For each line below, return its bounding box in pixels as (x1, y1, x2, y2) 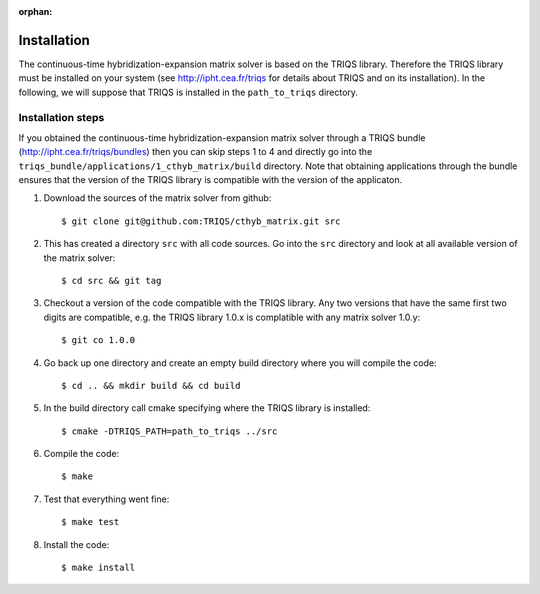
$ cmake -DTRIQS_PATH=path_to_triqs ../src (61, 425, 278, 437)
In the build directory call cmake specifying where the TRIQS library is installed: (43, 402, 371, 414)
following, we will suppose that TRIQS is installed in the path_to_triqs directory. (18, 86, 359, 98)
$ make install (61, 562, 136, 574)
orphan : (18, 6, 53, 17)
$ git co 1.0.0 (61, 335, 136, 346)
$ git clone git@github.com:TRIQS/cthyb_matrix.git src (61, 215, 341, 227)
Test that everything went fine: (43, 493, 170, 505)
